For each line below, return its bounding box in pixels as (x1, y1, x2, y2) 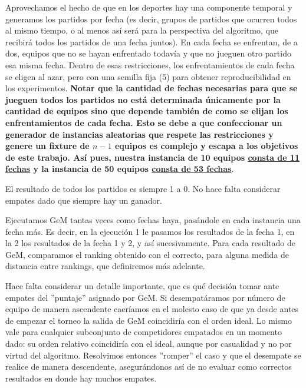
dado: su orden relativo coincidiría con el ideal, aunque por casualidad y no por (5, 337, 292, 350)
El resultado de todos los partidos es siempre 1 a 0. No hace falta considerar (5, 182, 281, 194)
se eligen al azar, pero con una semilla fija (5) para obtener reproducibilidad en (5, 70, 291, 82)
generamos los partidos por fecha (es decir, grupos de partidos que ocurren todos (5, 12, 297, 25)
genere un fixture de (5, 140, 90, 152)
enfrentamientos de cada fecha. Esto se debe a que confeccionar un (5, 116, 282, 128)
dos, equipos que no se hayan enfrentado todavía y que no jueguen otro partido (5, 47, 291, 59)
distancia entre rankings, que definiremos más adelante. (5, 260, 205, 272)
